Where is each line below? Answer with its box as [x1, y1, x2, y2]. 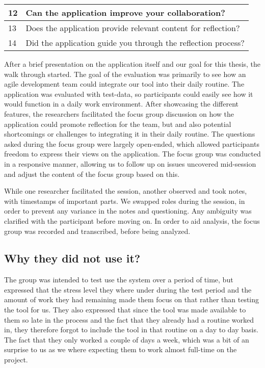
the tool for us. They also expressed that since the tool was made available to [4, 304, 246, 315]
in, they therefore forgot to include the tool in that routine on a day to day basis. [4, 324, 258, 335]
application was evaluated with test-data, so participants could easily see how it [4, 88, 253, 99]
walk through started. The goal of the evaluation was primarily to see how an [4, 68, 246, 79]
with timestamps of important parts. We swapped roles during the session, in [4, 195, 245, 206]
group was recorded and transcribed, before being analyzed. [4, 225, 191, 236]
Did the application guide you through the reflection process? [25, 37, 245, 48]
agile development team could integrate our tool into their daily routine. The [4, 78, 245, 89]
